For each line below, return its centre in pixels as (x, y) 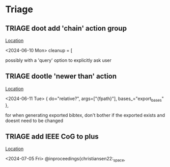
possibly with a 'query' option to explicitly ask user (59, 60)
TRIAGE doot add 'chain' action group (66, 28)
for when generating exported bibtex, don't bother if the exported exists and (85, 115)
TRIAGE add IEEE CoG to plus (52, 137)
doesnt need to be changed (34, 121)
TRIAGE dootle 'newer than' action (61, 76)
